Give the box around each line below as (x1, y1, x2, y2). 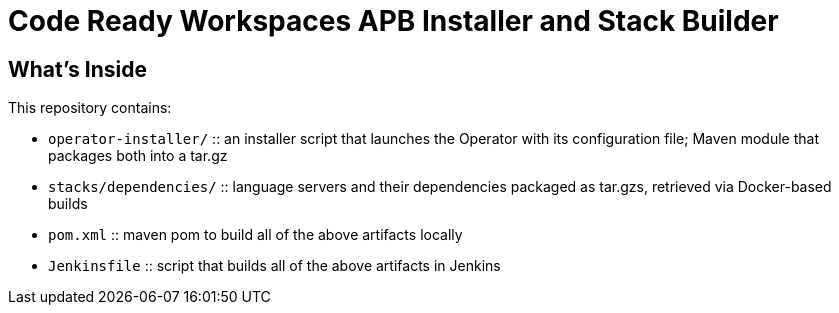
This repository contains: (8, 99, 172, 117)
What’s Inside (8, 56, 147, 82)
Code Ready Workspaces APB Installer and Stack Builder (8, 4, 779, 38)
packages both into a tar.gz (48, 147, 228, 165)
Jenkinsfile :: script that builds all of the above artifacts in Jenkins (48, 257, 501, 275)
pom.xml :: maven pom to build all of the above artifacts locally (48, 226, 463, 244)
